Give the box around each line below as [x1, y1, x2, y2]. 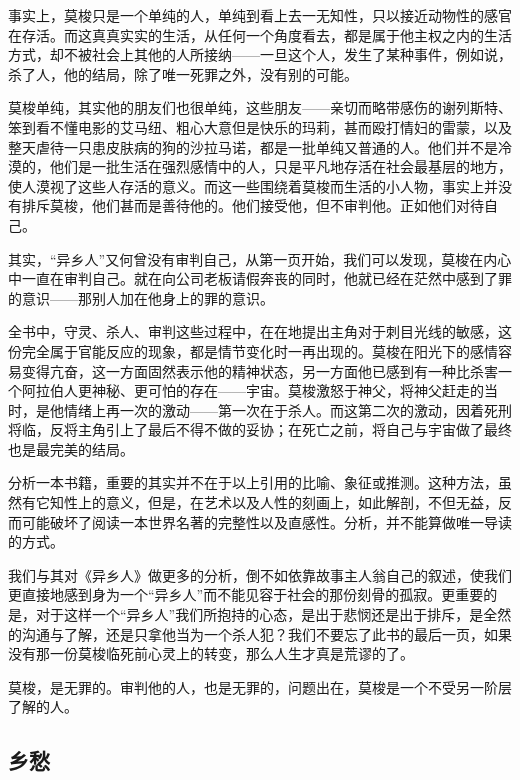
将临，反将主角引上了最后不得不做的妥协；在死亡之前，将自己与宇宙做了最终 [8, 419, 512, 440]
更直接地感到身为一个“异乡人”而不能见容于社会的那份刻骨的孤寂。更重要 [8, 584, 484, 605]
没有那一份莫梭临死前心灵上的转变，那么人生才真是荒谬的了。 [8, 643, 414, 664]
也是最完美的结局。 [8, 438, 134, 459]
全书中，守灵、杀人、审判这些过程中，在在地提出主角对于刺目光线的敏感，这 [8, 321, 512, 342]
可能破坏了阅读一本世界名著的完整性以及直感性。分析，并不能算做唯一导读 [21, 511, 512, 532]
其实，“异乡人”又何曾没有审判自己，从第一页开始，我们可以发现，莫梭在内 [8, 248, 498, 269]
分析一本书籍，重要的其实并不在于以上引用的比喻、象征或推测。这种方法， [8, 472, 498, 493]
